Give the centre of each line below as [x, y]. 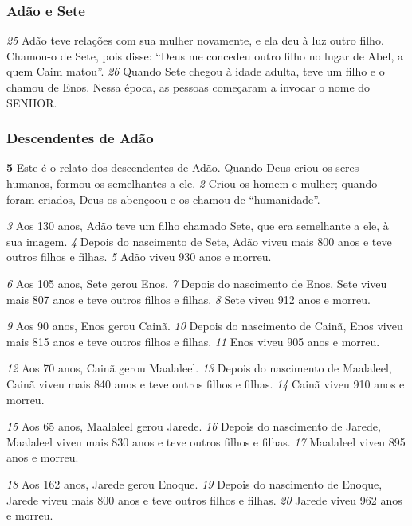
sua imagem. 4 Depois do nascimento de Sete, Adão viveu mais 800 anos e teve [199, 241]
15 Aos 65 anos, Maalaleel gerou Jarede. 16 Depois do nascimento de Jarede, [194, 426]
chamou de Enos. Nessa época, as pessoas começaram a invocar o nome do [188, 87]
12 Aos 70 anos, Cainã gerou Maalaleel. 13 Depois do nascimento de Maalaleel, [199, 368]
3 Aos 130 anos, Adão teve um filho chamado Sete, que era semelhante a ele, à [198, 226]
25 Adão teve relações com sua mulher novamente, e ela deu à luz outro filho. [195, 40]
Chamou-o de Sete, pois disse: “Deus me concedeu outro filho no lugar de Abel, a [205, 55]
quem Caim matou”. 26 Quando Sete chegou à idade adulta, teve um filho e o [196, 71]
